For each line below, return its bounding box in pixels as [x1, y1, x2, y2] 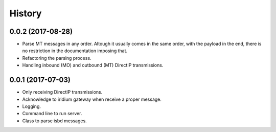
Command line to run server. [22, 111, 82, 117]
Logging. [22, 103, 41, 109]
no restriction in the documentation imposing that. [22, 48, 128, 54]
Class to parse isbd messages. [22, 118, 87, 124]
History [9, 8, 42, 19]
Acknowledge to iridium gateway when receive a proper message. [22, 96, 162, 102]
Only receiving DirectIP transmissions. [22, 89, 103, 95]
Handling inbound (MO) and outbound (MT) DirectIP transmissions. [22, 62, 164, 69]
